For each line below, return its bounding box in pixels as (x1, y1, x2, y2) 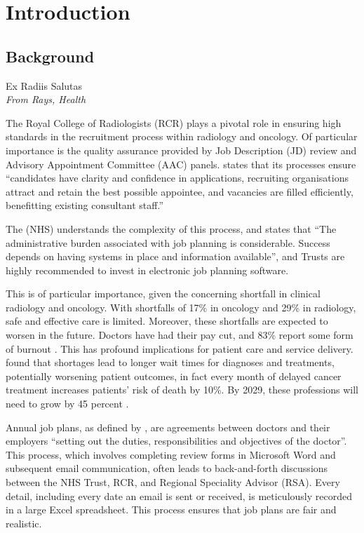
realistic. (6, 515, 42, 530)
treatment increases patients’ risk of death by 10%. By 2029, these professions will (6, 382, 358, 397)
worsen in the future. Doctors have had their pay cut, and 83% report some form (6, 328, 353, 342)
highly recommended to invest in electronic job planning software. (6, 262, 289, 277)
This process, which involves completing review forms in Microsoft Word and (6, 447, 336, 461)
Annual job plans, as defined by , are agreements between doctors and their (6, 419, 330, 434)
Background (6, 45, 95, 67)
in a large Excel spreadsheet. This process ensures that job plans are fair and (6, 502, 337, 517)
